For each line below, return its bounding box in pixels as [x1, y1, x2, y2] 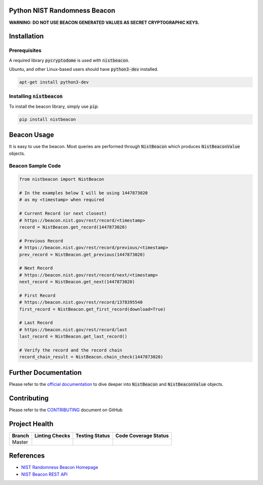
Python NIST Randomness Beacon [9, 6, 115, 15]
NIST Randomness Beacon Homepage [21, 464, 98, 470]
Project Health [9, 420, 54, 428]
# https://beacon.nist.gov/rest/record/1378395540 [19, 299, 143, 305]
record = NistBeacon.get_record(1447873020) [19, 224, 128, 230]
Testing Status [75, 432, 111, 439]
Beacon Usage [9, 131, 55, 139]
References [9, 452, 45, 460]
